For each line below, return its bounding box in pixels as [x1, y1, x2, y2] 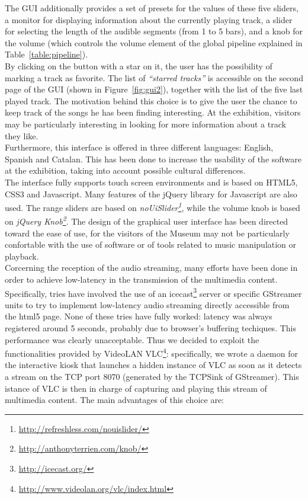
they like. [5, 129, 38, 142]
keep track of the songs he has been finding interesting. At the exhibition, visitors [5, 106, 301, 119]
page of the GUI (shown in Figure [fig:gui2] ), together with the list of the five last [5, 83, 303, 95]
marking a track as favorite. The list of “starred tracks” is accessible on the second [5, 71, 303, 84]
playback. [5, 249, 39, 262]
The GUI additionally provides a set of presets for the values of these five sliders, [5, 2, 299, 14]
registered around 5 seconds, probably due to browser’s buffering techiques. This [5, 322, 296, 334]
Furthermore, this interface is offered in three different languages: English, [5, 141, 274, 153]
